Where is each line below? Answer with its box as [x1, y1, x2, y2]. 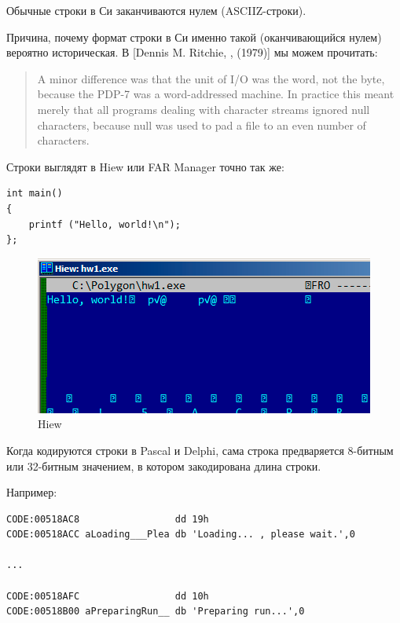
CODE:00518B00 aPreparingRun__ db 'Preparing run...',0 [6, 606, 305, 618]
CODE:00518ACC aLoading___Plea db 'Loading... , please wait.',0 [6, 529, 355, 541]
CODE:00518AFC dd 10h [6, 590, 209, 602]
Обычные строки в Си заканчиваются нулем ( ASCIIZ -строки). [6, 2, 306, 18]
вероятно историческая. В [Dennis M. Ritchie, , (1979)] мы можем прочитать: [6, 44, 378, 60]
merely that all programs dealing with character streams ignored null [37, 101, 370, 117]
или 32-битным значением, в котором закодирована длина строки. [6, 457, 321, 474]
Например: [6, 484, 57, 500]
